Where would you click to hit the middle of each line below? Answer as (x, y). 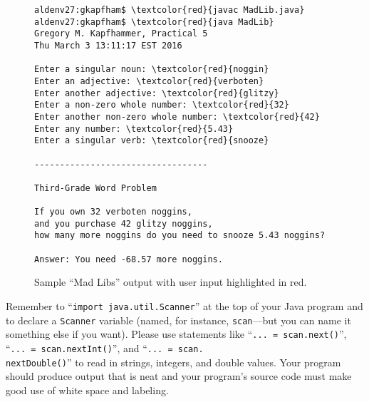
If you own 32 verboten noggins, (113, 212)
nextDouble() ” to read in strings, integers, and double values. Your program (173, 362)
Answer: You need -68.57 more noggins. (129, 259)
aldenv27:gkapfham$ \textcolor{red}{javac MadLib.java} (170, 10)
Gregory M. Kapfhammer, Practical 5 (121, 34)
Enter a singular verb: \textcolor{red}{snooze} (152, 141)
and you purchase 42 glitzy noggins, (124, 223)
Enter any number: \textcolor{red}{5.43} (134, 129)
